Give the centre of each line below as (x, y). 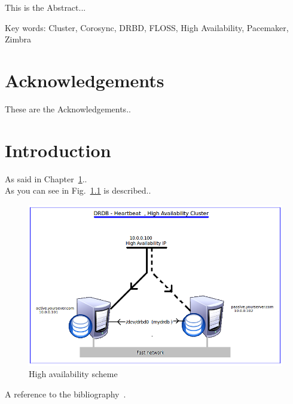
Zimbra (18, 39)
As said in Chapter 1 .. (46, 178)
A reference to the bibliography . (65, 394)
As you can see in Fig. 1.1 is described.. (78, 190)
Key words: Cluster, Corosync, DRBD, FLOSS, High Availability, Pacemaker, (147, 27)
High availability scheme (73, 374)
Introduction (58, 150)
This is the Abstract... (45, 7)
